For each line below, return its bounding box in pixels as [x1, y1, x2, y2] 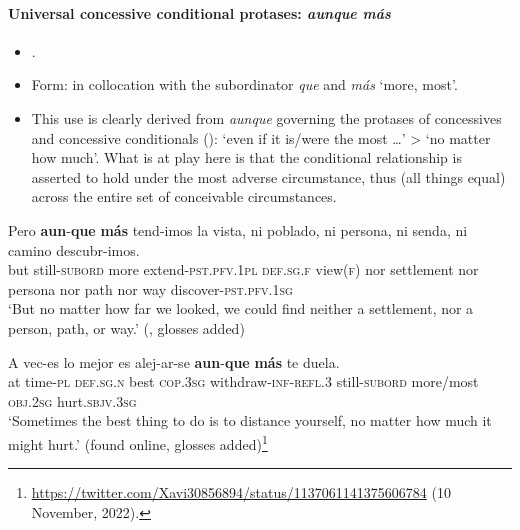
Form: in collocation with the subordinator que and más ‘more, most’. [31, 74, 458, 95]
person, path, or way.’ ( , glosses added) [8, 317, 245, 338]
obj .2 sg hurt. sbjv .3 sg [8, 390, 137, 411]
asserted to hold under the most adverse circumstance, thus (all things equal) [31, 166, 506, 187]
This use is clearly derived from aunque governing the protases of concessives [31, 107, 502, 128]
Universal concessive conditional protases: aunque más [8, 2, 391, 23]
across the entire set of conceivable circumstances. [31, 186, 337, 207]
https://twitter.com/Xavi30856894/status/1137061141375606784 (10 [31, 482, 451, 503]
